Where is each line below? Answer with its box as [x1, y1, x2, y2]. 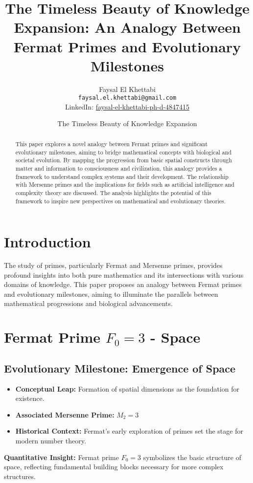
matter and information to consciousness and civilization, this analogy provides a [15, 164, 222, 172]
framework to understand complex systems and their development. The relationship [15, 172, 229, 180]
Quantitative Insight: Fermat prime [4, 452, 119, 462]
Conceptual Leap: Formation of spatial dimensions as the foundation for [15, 383, 239, 394]
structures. [4, 471, 36, 481]
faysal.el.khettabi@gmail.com [78, 94, 177, 102]
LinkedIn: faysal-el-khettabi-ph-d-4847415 [65, 101, 190, 111]
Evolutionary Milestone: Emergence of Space [4, 360, 236, 375]
